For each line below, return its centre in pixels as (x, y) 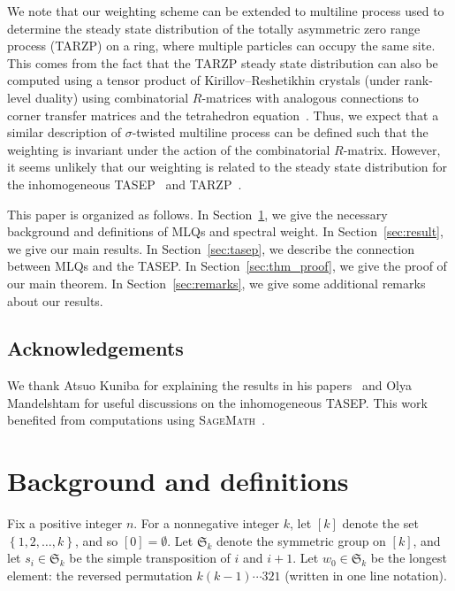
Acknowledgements (95, 348)
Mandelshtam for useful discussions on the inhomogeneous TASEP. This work (217, 402)
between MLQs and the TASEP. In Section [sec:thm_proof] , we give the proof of (227, 266)
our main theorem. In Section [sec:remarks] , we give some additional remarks (216, 283)
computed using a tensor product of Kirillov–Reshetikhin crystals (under (204, 80)
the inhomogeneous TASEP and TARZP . (125, 184)
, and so (96, 540)
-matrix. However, (392, 149)
